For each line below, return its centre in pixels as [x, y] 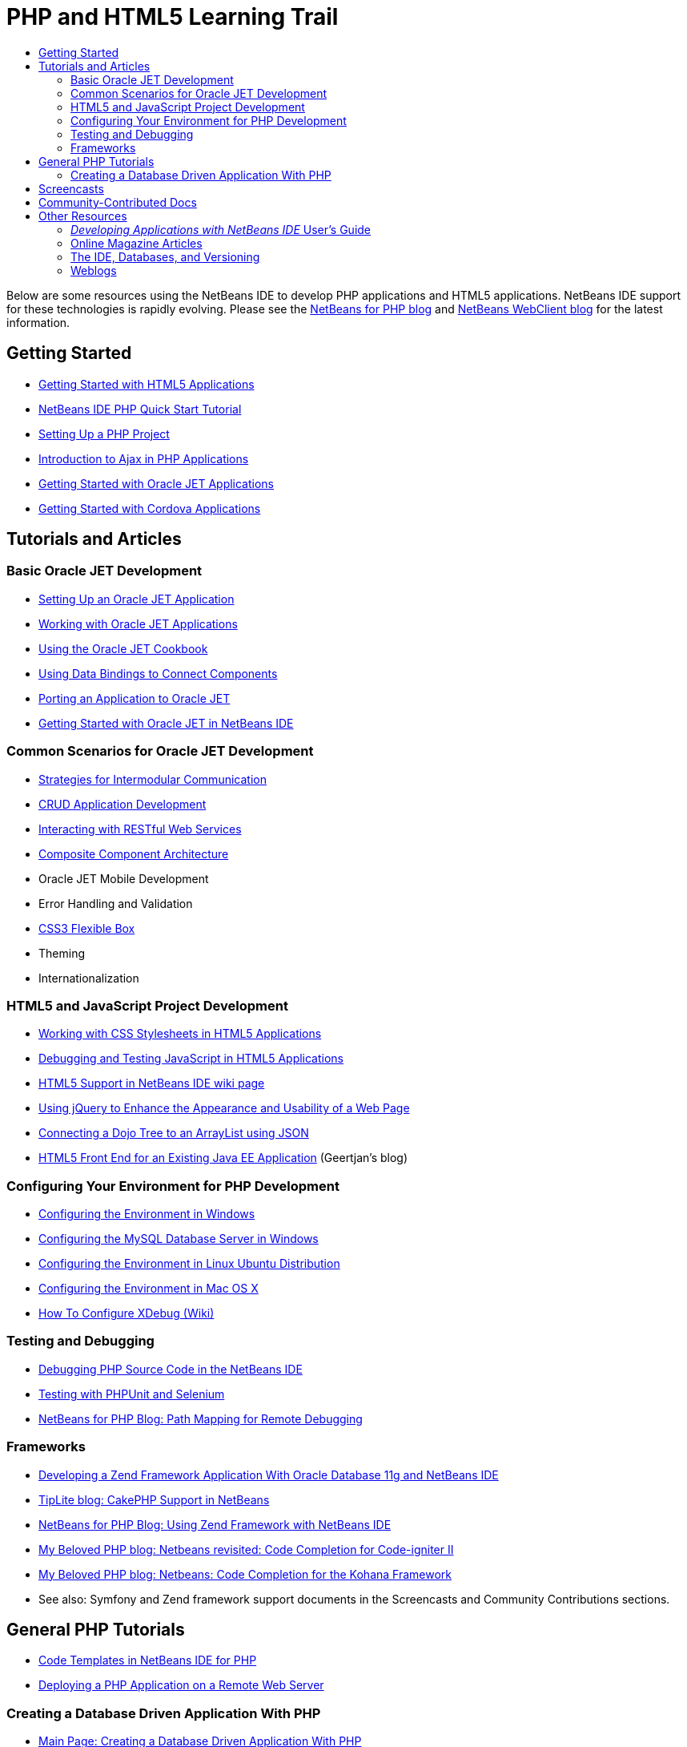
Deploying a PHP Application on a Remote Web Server [181, 1685]
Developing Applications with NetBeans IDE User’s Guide [221, 229]
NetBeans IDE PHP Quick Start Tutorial [140, 409]
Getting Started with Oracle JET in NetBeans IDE [166, 723]
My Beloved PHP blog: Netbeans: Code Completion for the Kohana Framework [245, 1574]
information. [38, 322]
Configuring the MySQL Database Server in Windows [179, 1239]
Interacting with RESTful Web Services [140, 829]
